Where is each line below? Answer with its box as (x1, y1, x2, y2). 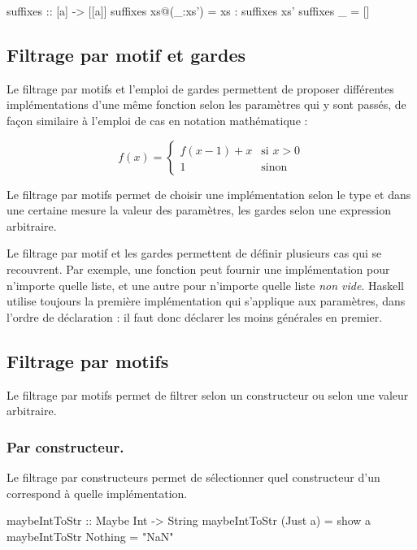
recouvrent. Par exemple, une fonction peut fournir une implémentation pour (7, 260, 390, 277)
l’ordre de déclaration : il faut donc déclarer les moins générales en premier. (7, 308, 383, 325)
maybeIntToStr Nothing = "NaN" (7, 527, 174, 544)
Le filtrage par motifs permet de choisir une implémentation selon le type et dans (7, 185, 411, 202)
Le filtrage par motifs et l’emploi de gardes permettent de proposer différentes (7, 80, 394, 97)
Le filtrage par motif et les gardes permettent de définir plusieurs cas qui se (7, 245, 382, 262)
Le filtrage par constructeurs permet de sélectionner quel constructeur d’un (7, 468, 380, 485)
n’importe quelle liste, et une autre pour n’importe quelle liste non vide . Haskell (7, 276, 404, 293)
